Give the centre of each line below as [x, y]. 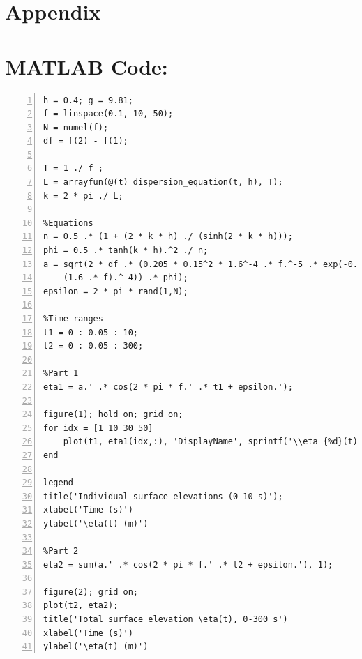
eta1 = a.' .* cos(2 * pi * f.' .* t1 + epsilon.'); [168, 387]
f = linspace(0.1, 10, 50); [108, 114]
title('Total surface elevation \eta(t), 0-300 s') [166, 620]
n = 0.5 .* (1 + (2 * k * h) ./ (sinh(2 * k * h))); [168, 237]
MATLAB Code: [86, 66]
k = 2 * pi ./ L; [83, 196]
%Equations [68, 223]
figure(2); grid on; [91, 592]
